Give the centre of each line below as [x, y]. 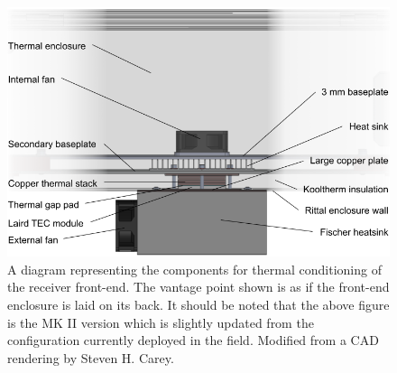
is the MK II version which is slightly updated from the [161, 322]
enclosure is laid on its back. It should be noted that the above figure [198, 304]
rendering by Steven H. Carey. [91, 357]
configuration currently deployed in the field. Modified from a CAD [193, 340]
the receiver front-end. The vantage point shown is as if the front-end [198, 287]
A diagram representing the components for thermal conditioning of [194, 269]
